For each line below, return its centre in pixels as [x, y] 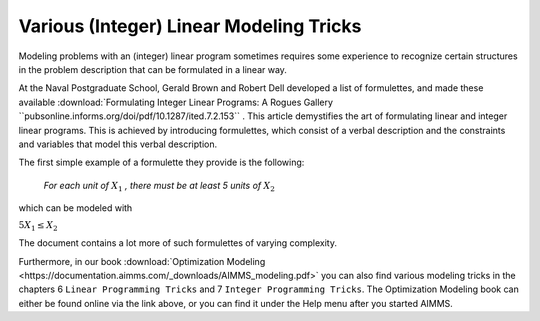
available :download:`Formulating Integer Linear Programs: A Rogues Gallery [176, 102]
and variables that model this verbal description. [118, 144]
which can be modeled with [75, 208]
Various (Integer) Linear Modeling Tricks [190, 26]
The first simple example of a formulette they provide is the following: [161, 162]
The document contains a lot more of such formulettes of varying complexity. [177, 243]
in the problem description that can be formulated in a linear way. [152, 69]
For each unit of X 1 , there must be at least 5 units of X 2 [159, 186]
